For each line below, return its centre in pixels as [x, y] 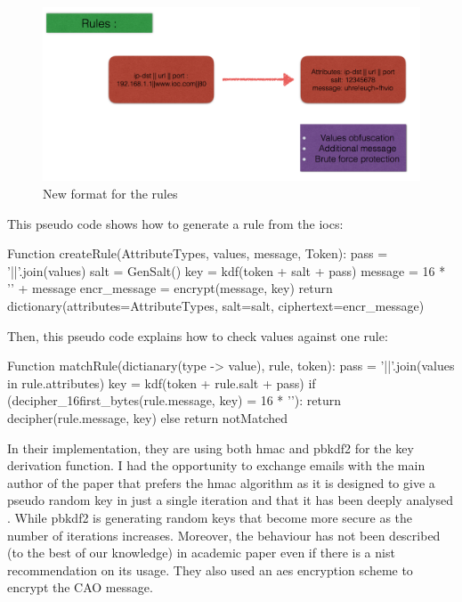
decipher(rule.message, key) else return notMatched [147, 417]
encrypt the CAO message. [80, 587]
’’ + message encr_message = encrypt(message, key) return [170, 288]
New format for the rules [110, 194]
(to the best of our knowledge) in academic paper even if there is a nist [201, 553]
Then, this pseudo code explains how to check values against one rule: [198, 335]
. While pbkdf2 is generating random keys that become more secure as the [210, 517]
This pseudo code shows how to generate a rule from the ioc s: [175, 223]
